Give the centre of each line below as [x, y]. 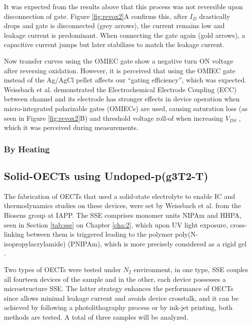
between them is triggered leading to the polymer [100, 234]
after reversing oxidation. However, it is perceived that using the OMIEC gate [120, 70]
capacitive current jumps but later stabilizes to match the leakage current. [114, 44]
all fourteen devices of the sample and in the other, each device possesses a [115, 279]
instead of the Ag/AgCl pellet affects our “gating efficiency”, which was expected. [125, 80]
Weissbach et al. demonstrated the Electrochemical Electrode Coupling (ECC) [120, 89]
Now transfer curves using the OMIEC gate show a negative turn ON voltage [119, 60]
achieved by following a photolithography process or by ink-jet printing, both [118, 307]
